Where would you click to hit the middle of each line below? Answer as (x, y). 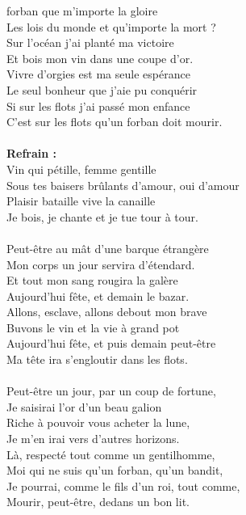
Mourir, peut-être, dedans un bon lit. (98, 502)
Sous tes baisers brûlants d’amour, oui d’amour (123, 185)
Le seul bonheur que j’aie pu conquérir (102, 89)
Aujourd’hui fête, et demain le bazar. (98, 295)
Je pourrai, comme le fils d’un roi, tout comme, (123, 485)
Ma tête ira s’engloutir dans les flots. (97, 359)
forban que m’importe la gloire (82, 11)
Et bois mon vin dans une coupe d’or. (100, 58)
